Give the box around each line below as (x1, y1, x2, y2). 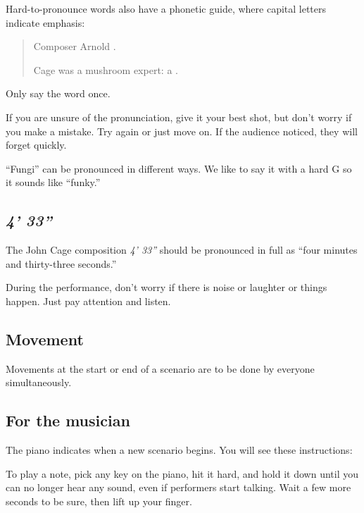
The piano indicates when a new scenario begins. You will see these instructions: (6, 443, 353, 457)
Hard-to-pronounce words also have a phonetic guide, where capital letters (6, 1, 327, 16)
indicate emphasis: (6, 15, 85, 30)
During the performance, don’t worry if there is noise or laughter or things (6, 280, 327, 295)
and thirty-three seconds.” (6, 256, 117, 271)
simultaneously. (6, 375, 72, 390)
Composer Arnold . (33, 39, 116, 54)
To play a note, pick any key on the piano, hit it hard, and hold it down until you (6, 466, 358, 481)
